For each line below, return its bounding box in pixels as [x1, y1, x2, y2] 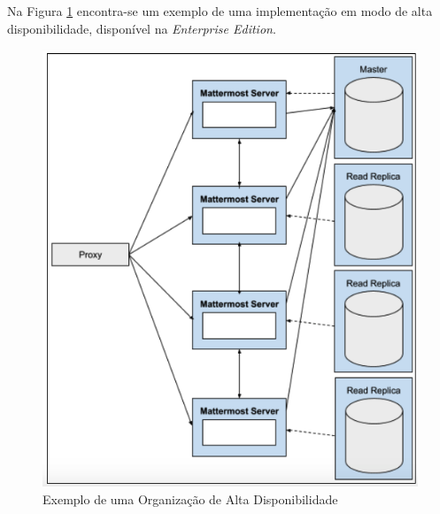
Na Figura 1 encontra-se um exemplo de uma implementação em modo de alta [7, 2, 433, 19]
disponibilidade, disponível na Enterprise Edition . [7, 19, 276, 37]
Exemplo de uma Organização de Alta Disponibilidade [42, 490, 338, 509]
